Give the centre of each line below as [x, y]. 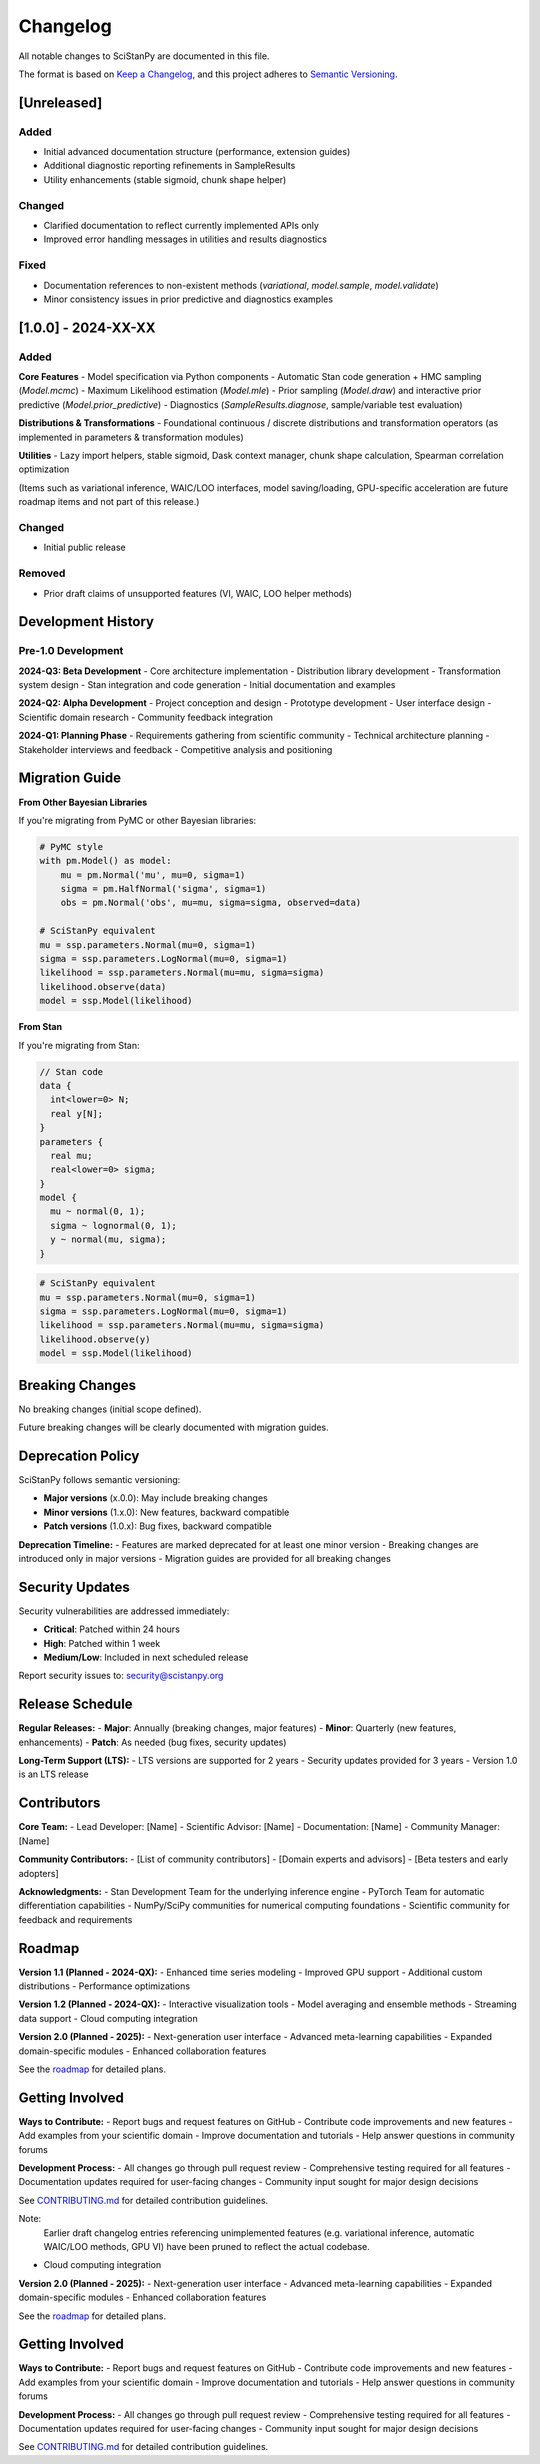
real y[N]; [77, 1113]
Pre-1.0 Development [71, 651]
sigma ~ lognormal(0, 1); [113, 1225]
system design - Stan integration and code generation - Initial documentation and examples [207, 685]
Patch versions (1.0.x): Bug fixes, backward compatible [157, 1526]
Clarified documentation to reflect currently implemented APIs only [181, 226]
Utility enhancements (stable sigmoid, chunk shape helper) [165, 179]
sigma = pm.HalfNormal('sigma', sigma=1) [163, 889]
